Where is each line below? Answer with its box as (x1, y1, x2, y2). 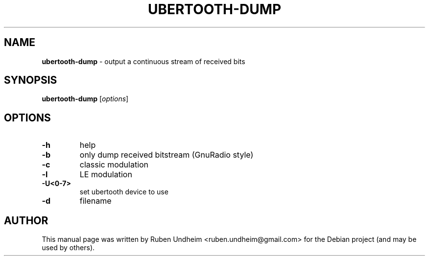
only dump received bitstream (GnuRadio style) (79, 150, 254, 160)
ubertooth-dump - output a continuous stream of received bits (42, 57, 245, 66)
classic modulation (79, 160, 149, 170)
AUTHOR (4, 214, 48, 227)
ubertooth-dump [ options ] (42, 95, 129, 103)
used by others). (42, 243, 95, 252)
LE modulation (79, 169, 132, 180)
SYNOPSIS (4, 74, 57, 87)
